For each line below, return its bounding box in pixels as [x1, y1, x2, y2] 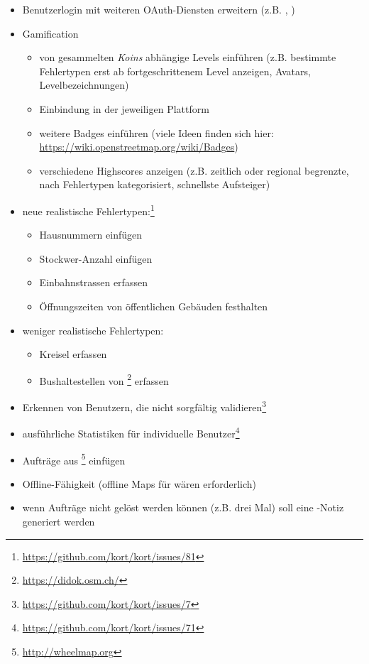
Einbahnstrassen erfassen [39, 275, 148, 290]
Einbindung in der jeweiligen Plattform [39, 101, 209, 116]
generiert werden [22, 513, 95, 528]
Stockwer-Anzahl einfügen [39, 251, 153, 266]
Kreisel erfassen [39, 347, 107, 361]
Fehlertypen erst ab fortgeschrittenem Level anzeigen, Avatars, [39, 63, 311, 78]
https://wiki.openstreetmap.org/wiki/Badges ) [39, 139, 238, 154]
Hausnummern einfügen [39, 227, 143, 242]
